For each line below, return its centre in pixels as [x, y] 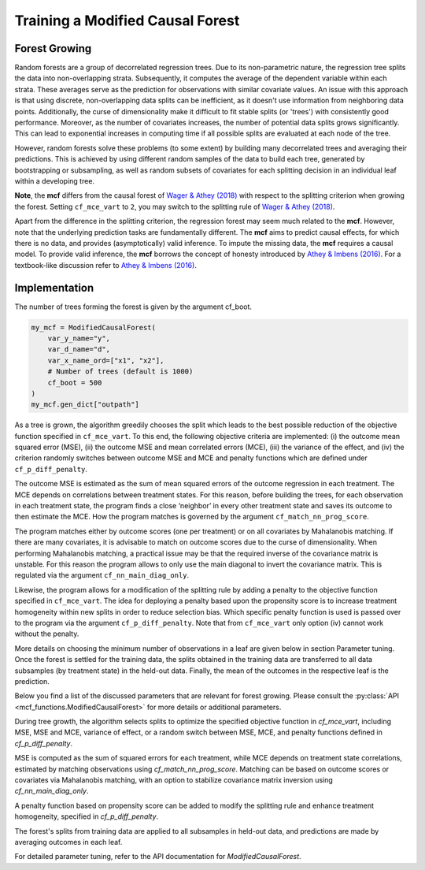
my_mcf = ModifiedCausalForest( [94, 327]
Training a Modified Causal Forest [127, 20]
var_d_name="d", [79, 349]
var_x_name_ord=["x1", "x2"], [106, 360]
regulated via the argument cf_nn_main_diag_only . [102, 575]
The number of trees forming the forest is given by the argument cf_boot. [133, 307]
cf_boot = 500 [75, 383]
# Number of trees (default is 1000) [120, 372]
